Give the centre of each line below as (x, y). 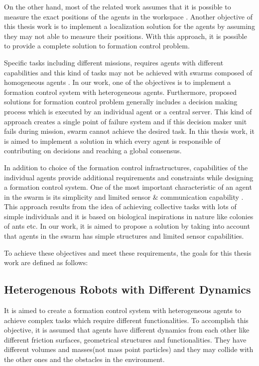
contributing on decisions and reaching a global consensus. (93, 151)
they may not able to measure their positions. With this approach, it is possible (126, 36)
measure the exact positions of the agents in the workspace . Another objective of (129, 16)
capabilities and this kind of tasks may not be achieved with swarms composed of (128, 72)
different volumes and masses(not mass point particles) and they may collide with (129, 349)
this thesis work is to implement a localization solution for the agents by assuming (129, 26)
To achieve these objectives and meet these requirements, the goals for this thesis (128, 252)
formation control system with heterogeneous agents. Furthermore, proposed (121, 92)
